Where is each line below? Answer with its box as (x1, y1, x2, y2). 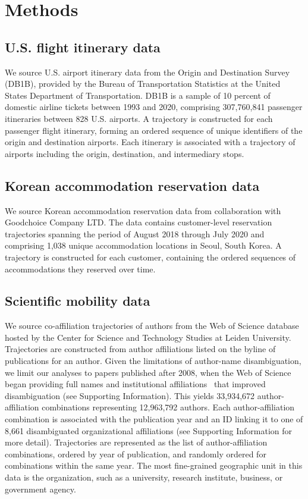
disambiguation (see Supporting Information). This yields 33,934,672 (5, 389, 255, 401)
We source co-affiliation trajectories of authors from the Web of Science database (5, 319, 299, 332)
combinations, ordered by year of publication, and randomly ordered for (5, 447, 266, 460)
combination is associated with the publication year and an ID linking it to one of (5, 413, 303, 425)
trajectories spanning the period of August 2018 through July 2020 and (5, 227, 265, 240)
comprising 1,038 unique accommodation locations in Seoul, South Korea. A (5, 239, 282, 252)
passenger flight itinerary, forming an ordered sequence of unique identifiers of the (5, 124, 303, 136)
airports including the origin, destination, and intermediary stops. (5, 147, 244, 159)
